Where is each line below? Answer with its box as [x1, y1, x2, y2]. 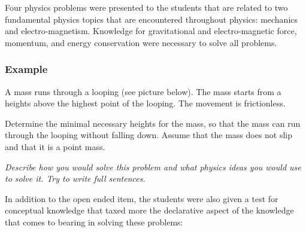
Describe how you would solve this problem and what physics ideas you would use [5, 160, 301, 173]
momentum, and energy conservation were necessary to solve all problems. [5, 36, 277, 48]
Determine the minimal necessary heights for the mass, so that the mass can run [5, 117, 301, 129]
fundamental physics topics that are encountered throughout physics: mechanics [5, 13, 298, 25]
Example [5, 62, 48, 77]
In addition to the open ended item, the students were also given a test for [5, 192, 278, 204]
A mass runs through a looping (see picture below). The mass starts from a [5, 85, 281, 97]
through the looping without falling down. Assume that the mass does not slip [5, 129, 293, 141]
